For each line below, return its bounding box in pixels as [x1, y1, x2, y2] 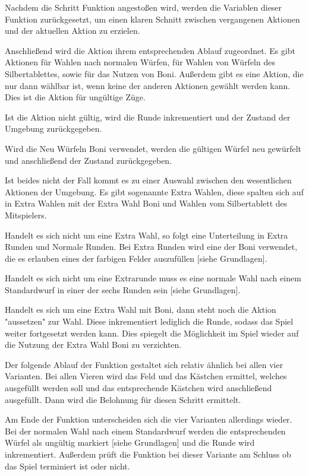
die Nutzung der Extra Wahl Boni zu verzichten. [5, 338, 182, 351]
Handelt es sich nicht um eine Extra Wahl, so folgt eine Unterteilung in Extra [5, 229, 288, 241]
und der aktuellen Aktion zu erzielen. [5, 24, 140, 37]
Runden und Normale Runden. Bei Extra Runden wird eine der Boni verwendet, [5, 240, 298, 253]
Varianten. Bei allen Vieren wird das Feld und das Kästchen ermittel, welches [5, 370, 287, 382]
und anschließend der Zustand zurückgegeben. [5, 154, 172, 166]
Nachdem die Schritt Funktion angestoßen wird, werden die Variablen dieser [5, 1, 282, 13]
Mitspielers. [5, 208, 47, 221]
